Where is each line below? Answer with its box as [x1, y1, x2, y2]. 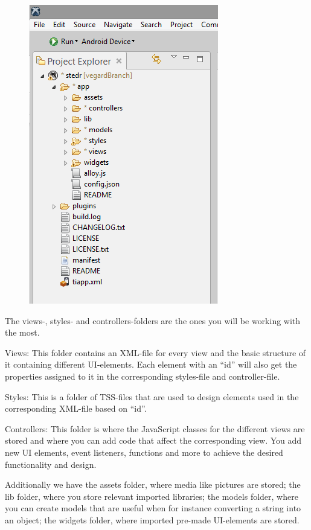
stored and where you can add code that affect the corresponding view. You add [5, 434, 302, 447]
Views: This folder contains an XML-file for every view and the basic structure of [5, 346, 306, 359]
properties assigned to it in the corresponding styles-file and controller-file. [5, 369, 280, 382]
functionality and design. [5, 458, 97, 470]
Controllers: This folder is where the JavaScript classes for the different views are [5, 422, 305, 435]
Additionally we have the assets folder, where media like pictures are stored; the [5, 478, 301, 491]
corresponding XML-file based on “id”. [5, 402, 147, 415]
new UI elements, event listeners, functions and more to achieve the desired [5, 445, 283, 458]
